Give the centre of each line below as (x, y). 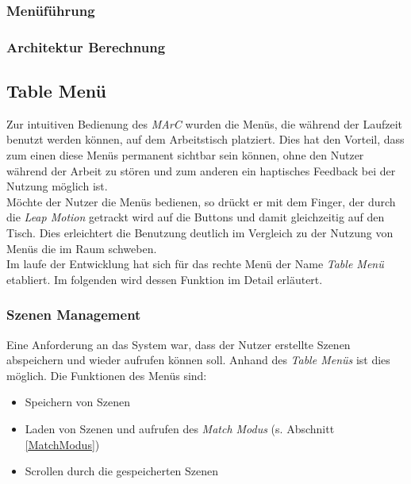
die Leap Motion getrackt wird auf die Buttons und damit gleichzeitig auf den (196, 217)
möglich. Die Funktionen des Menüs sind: (107, 375)
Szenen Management (74, 315)
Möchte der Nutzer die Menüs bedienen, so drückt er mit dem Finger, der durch (201, 201)
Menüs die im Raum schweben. (82, 248)
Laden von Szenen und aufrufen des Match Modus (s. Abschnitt (180, 429)
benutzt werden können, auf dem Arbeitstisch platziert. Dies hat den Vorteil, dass (205, 139)
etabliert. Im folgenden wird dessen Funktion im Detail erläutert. (165, 279)
